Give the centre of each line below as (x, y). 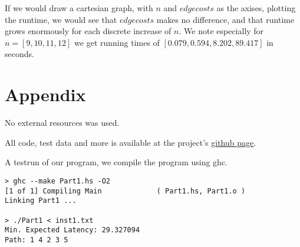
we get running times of (117, 42)
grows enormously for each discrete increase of (88, 31)
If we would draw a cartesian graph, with (79, 8)
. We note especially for (221, 31)
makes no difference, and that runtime (225, 19)
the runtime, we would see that (61, 19)
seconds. (19, 54)
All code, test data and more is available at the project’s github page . (131, 142)
